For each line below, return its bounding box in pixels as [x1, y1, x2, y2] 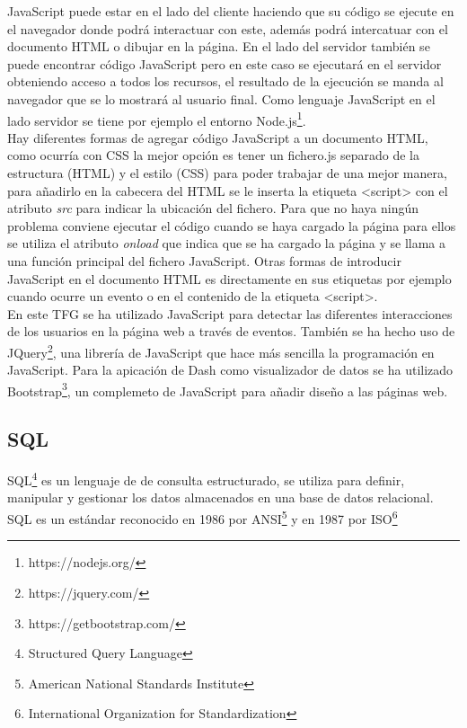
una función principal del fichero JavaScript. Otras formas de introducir [7, 251, 401, 270]
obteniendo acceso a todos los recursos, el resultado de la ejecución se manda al [7, 72, 444, 91]
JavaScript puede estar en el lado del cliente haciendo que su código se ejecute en [7, 2, 454, 20]
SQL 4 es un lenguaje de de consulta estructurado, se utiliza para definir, [7, 468, 405, 489]
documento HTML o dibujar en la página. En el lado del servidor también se [7, 37, 430, 56]
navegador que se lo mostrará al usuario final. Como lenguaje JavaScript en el [7, 89, 436, 108]
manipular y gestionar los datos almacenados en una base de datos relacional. [7, 488, 434, 507]
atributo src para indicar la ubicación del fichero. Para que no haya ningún [7, 199, 419, 218]
